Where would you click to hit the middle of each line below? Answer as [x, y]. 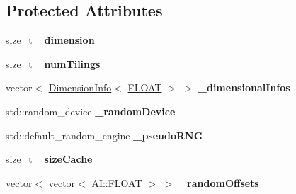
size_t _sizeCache [49, 159]
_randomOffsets [218, 182]
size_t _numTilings [53, 63]
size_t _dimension [50, 40]
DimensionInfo [80, 87]
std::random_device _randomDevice [91, 111]
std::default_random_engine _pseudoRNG [104, 135]
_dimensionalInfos [244, 87]
